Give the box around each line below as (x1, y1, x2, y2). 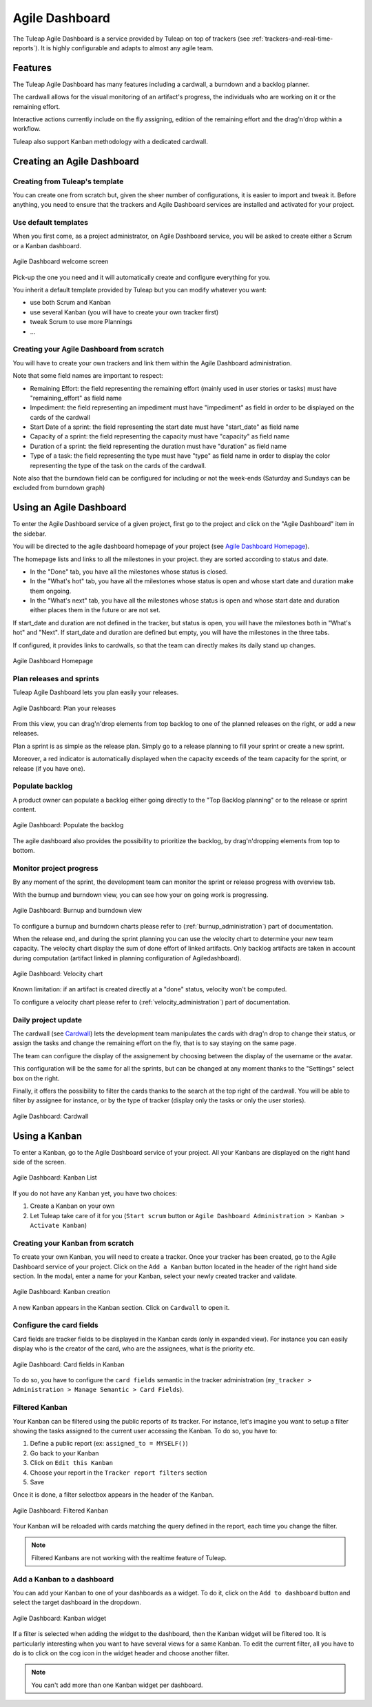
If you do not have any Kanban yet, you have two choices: (12, 1189, 177, 1198)
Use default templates (12, 218, 89, 228)
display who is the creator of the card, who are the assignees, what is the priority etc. (12, 1344, 256, 1353)
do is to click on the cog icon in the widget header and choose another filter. (12, 1648, 230, 1657)
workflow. (12, 125, 41, 133)
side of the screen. (12, 1158, 66, 1166)
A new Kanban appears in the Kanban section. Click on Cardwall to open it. (12, 1303, 230, 1311)
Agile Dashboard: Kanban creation (12, 1288, 110, 1296)
